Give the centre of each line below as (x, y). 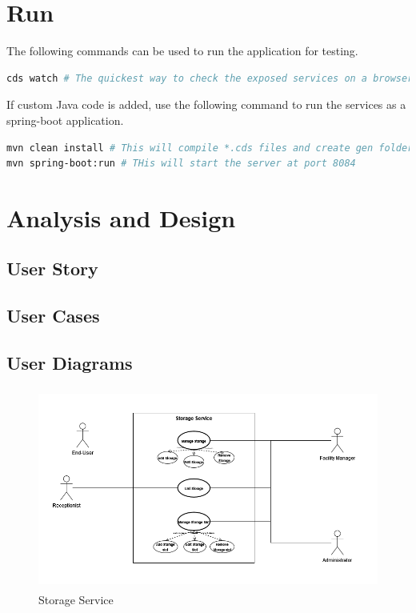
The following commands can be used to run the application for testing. (182, 51)
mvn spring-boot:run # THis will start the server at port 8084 (181, 164)
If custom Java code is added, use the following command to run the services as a (206, 104)
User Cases (53, 316)
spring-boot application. (65, 120)
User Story (52, 268)
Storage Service (76, 600)
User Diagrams (70, 363)
